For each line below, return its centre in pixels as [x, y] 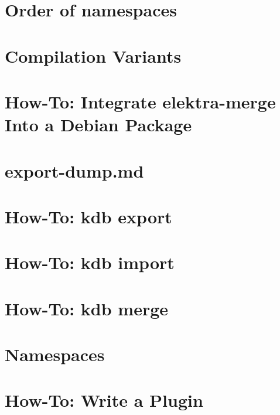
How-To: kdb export [88, 216]
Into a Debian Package [98, 125]
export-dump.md [74, 170]
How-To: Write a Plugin [104, 400]
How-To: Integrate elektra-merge [140, 101]
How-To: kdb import [90, 262]
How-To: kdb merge [87, 308]
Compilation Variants [93, 55]
